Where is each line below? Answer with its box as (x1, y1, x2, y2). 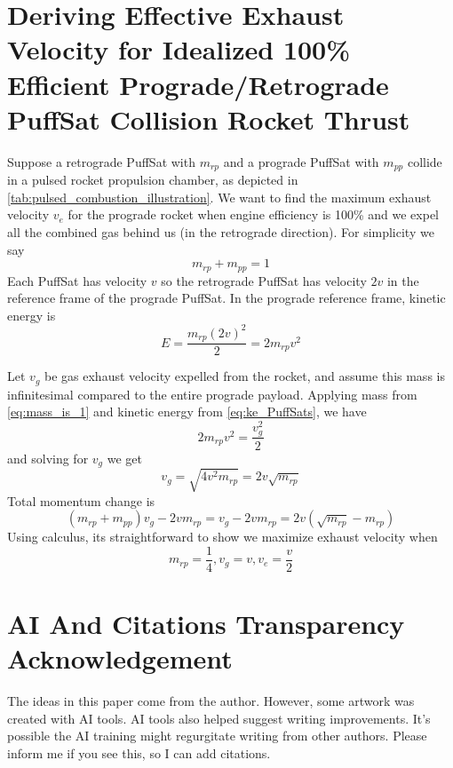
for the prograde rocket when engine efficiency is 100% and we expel (68, 205, 440, 224)
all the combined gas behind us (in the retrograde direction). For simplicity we (7, 222, 434, 241)
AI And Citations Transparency (7, 605, 405, 641)
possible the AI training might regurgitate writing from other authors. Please (7, 726, 427, 745)
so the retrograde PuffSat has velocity (161, 271, 367, 289)
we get (107, 448, 142, 467)
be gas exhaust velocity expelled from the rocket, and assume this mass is (44, 367, 445, 385)
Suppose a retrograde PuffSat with (7, 152, 195, 170)
